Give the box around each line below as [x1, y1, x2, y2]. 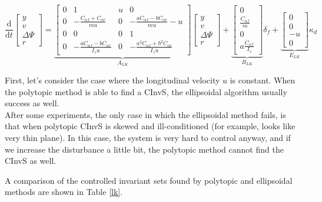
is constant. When [230, 74, 296, 86]
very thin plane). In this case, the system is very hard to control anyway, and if [5, 132, 291, 143]
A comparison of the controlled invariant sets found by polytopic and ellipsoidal [5, 174, 293, 186]
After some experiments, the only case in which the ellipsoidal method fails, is [5, 108, 286, 120]
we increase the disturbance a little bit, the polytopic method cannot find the [5, 143, 284, 155]
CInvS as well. [5, 154, 57, 167]
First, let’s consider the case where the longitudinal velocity [5, 74, 220, 86]
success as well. [5, 97, 59, 109]
